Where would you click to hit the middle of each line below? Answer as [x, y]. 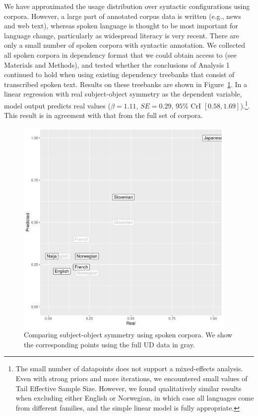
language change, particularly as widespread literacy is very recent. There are [122, 35]
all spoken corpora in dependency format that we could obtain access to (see [120, 54]
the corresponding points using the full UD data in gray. [109, 344]
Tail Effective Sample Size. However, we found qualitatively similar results [129, 388]
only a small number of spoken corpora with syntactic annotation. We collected [125, 45]
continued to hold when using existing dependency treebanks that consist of [119, 74]
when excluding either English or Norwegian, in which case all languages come [135, 398]
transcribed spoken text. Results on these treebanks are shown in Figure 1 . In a [126, 84]
